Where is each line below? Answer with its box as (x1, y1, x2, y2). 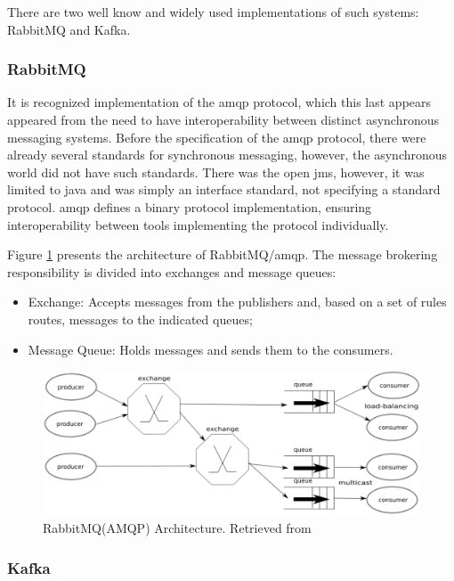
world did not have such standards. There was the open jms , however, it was (7, 162, 425, 181)
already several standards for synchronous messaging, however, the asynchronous (7, 145, 448, 164)
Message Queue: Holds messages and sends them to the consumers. (28, 340, 393, 358)
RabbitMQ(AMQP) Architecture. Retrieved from (43, 519, 312, 537)
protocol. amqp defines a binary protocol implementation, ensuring (7, 197, 372, 216)
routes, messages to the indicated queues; (28, 309, 253, 328)
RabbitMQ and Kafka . (7, 20, 131, 38)
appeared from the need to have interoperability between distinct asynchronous (7, 110, 439, 128)
